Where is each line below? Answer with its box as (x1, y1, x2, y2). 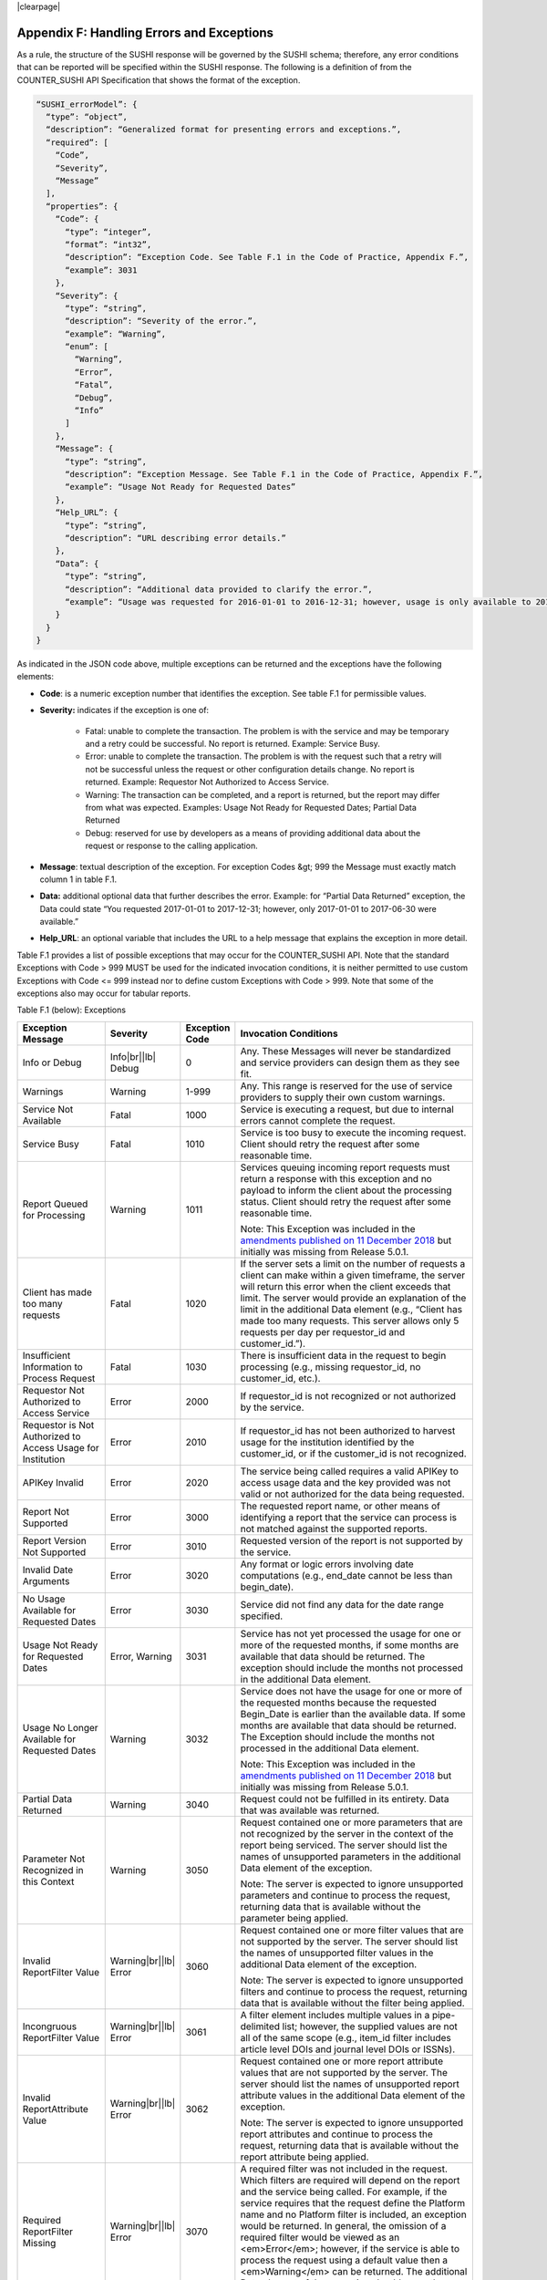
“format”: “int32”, (65, 239, 152, 250)
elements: (16, 671, 55, 682)
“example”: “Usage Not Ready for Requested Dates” (65, 482, 296, 492)
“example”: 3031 (65, 264, 138, 275)
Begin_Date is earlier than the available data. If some (240, 1707, 466, 1720)
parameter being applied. (240, 1912, 349, 1924)
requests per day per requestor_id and (240, 1325, 406, 1338)
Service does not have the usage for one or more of (240, 1684, 463, 1697)
